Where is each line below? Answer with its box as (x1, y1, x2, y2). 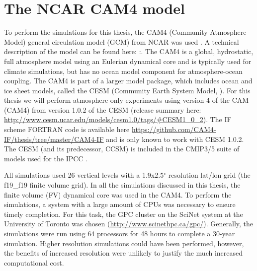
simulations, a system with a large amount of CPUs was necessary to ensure (4, 199, 236, 209)
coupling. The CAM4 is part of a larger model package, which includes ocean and (4, 75, 253, 86)
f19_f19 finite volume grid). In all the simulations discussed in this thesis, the (4, 180, 241, 190)
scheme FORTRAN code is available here (4, 124, 130, 135)
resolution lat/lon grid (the (168, 170, 251, 180)
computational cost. (4, 257, 64, 268)
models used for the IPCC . (4, 153, 87, 163)
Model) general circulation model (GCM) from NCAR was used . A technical (4, 36, 239, 47)
